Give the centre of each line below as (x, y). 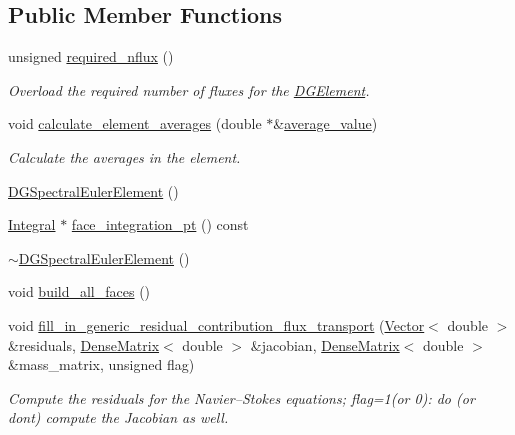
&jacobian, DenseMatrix (325, 344)
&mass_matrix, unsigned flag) (101, 364)
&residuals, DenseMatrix (84, 344)
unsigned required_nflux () (91, 56)
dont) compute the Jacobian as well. (118, 417)
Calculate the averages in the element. (124, 156)
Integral (32, 224)
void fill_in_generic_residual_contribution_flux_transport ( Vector (216, 324)
